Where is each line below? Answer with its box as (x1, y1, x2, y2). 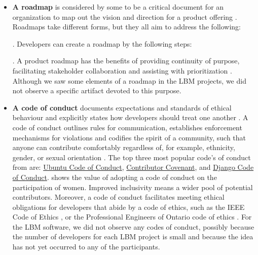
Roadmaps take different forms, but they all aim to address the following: (12, 21, 241, 32)
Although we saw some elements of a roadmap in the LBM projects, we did (12, 75, 246, 86)
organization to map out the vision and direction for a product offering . (12, 11, 237, 22)
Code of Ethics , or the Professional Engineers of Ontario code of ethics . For (12, 211, 252, 222)
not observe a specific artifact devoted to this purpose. (12, 85, 181, 96)
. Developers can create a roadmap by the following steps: (12, 38, 192, 49)
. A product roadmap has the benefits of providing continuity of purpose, (12, 55, 240, 66)
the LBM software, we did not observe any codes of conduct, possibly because (12, 221, 254, 232)
